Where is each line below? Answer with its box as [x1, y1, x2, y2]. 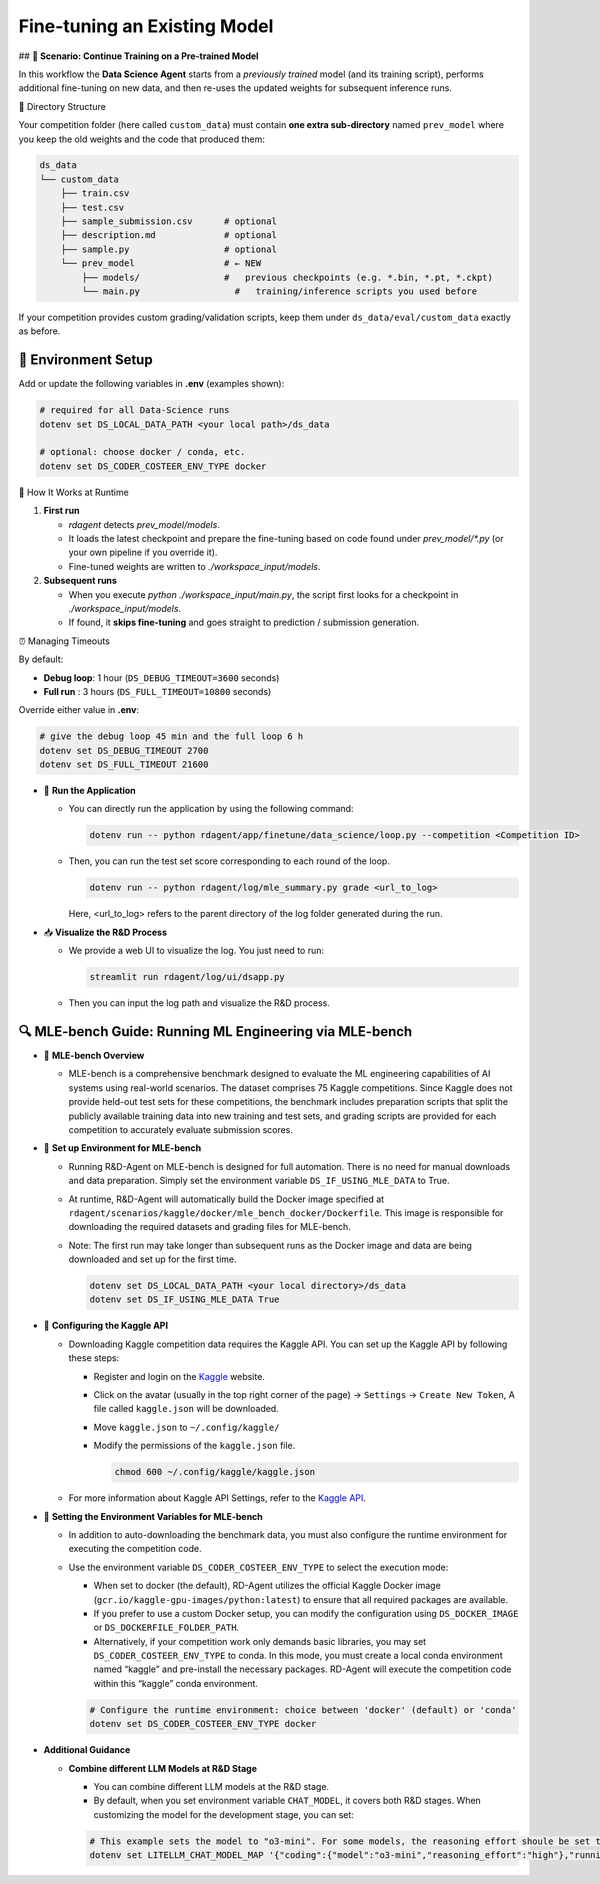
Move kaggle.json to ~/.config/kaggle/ [93, 1421, 280, 1433]
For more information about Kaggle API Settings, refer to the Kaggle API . [68, 1492, 367, 1504]
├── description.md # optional [60, 230, 277, 241]
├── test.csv [60, 201, 125, 213]
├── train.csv [60, 188, 130, 199]
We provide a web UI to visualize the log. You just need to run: [68, 945, 325, 957]
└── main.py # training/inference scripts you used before [81, 286, 478, 297]
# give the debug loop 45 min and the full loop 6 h [39, 731, 304, 742]
